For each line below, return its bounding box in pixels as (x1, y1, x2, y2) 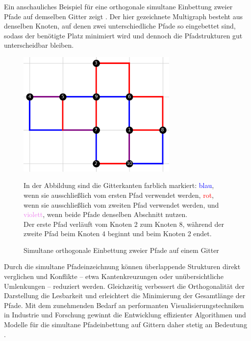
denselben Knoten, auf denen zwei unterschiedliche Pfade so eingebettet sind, (4, 21, 236, 31)
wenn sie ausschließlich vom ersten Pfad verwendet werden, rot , (24, 189, 214, 200)
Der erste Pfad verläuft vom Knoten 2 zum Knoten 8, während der (24, 218, 224, 229)
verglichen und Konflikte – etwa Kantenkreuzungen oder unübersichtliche (4, 271, 224, 281)
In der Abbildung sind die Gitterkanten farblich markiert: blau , (24, 180, 214, 190)
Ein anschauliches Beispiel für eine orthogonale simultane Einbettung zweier (4, 1, 233, 11)
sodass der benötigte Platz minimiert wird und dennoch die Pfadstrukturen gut (4, 30, 243, 40)
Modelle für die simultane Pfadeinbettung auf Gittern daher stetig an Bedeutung (4, 319, 247, 330)
